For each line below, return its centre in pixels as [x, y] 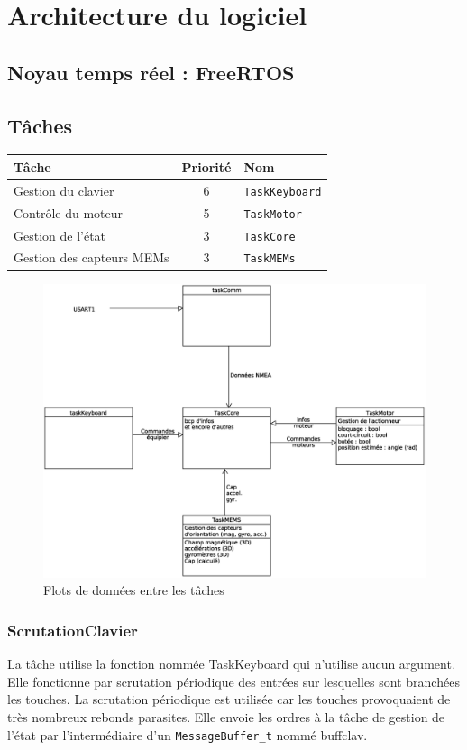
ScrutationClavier [73, 630]
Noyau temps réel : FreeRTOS [151, 72]
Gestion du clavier [64, 190]
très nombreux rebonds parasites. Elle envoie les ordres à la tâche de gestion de [226, 717]
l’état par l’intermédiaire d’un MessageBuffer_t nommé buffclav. [188, 734]
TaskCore [270, 237]
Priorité [206, 166]
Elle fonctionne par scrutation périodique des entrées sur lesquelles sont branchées [233, 681]
